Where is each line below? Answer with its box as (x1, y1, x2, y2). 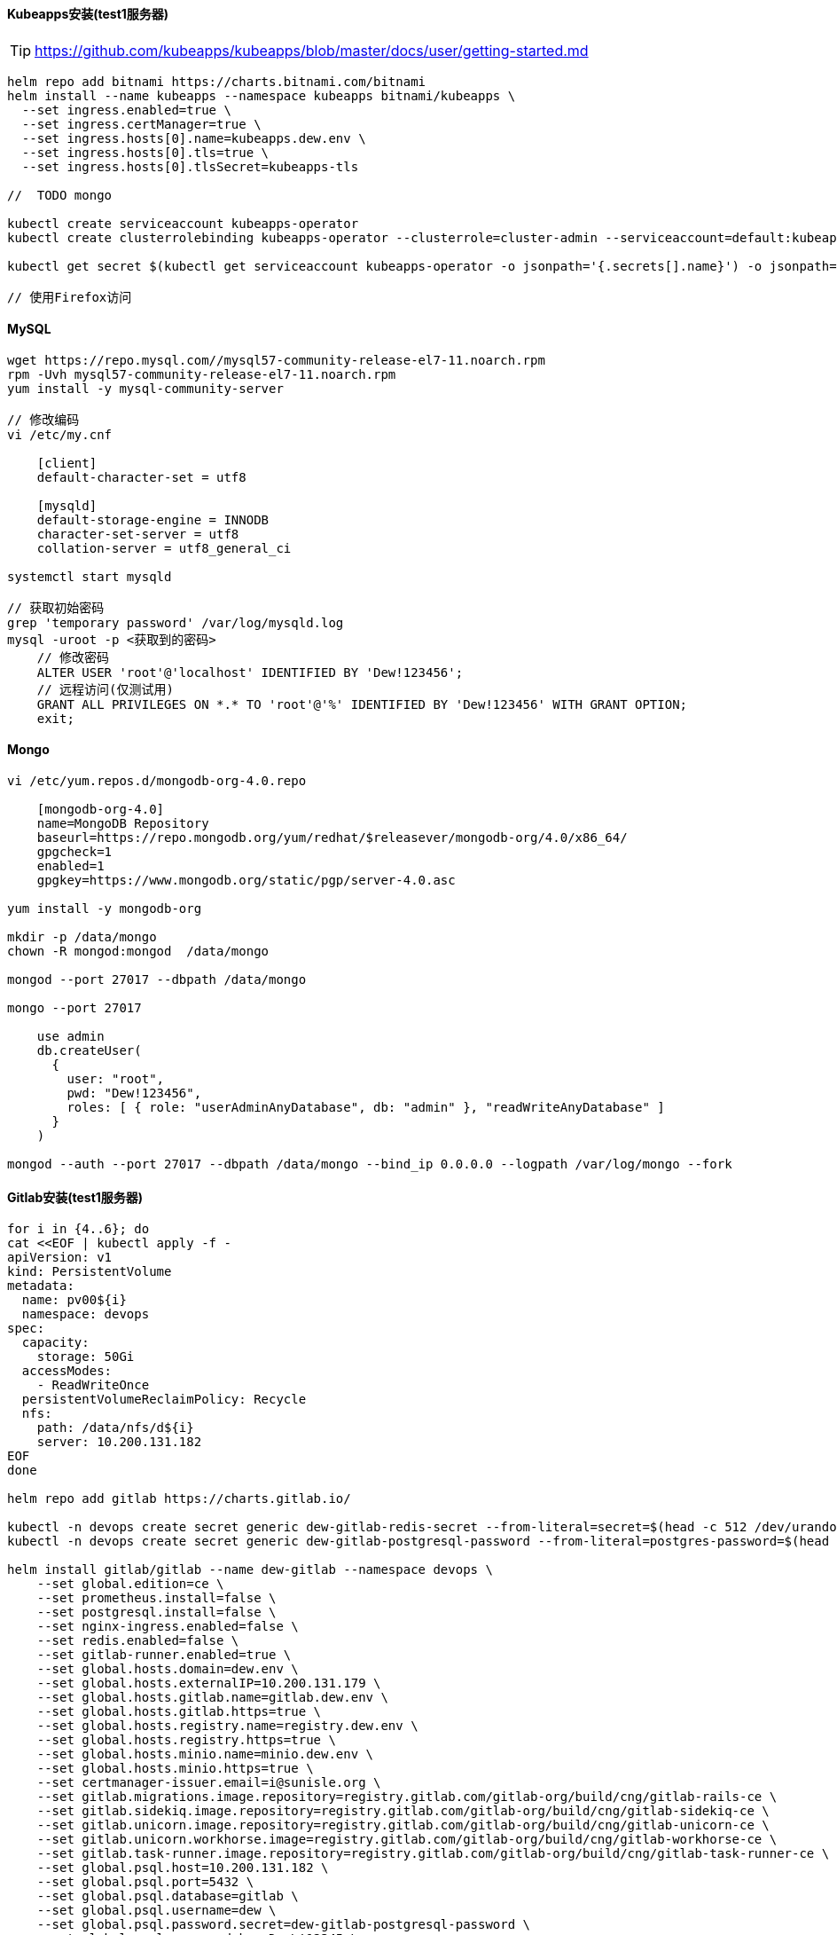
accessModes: (21, 1364, 113, 1379)
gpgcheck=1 (36, 845, 113, 860)
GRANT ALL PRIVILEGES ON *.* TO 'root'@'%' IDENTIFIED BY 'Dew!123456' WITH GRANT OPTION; (36, 696, 688, 712)
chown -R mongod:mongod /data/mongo (7, 944, 270, 959)
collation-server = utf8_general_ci (36, 540, 292, 555)
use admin (36, 1029, 105, 1044)
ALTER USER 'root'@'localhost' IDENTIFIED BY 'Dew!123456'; (36, 665, 464, 680)
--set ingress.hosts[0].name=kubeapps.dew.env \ (21, 130, 366, 146)
